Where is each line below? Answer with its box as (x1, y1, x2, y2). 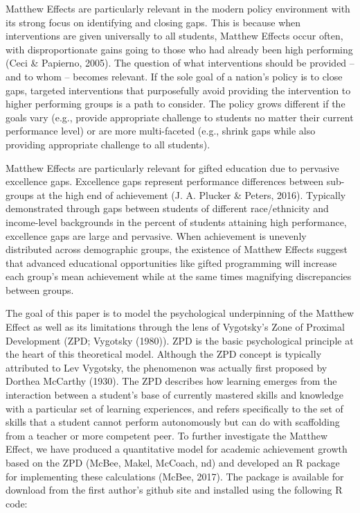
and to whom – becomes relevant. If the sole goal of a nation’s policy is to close (6, 69, 343, 83)
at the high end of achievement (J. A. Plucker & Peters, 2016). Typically (37, 187, 346, 202)
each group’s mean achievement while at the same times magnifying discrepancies (6, 269, 352, 284)
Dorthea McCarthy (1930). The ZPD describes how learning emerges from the (6, 374, 337, 388)
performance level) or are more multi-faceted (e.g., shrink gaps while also (6, 123, 316, 138)
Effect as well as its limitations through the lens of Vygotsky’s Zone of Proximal (6, 320, 345, 334)
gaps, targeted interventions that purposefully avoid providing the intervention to (6, 82, 351, 97)
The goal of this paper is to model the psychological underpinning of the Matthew (6, 306, 354, 320)
